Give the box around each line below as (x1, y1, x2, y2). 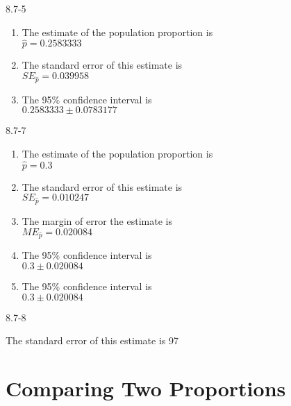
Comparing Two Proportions (6, 374, 286, 402)
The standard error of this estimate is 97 (6, 333, 178, 348)
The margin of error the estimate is (22, 214, 172, 228)
